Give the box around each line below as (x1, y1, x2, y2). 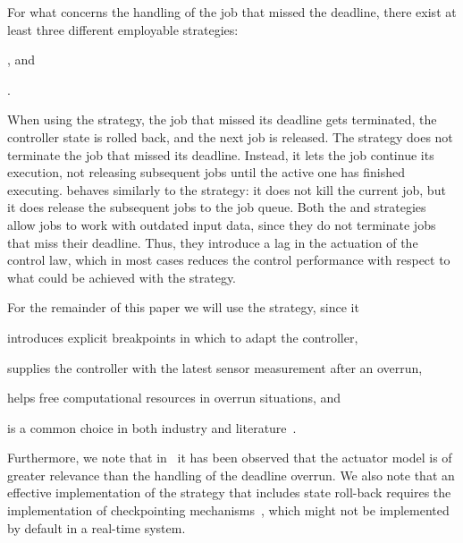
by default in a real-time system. (7, 518, 186, 537)
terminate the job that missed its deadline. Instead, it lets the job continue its (7, 145, 434, 164)
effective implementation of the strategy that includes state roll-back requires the (7, 483, 451, 502)
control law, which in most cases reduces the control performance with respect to (7, 250, 450, 269)
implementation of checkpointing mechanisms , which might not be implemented (7, 501, 450, 520)
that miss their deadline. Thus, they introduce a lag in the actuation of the (7, 233, 418, 251)
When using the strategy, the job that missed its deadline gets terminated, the (7, 110, 437, 129)
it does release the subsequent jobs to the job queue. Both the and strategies (7, 198, 426, 216)
